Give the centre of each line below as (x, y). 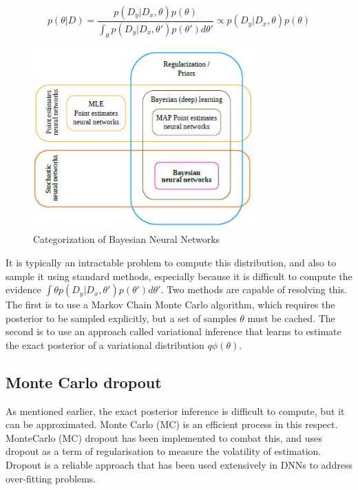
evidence (23, 289)
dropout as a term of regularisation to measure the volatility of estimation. (164, 451)
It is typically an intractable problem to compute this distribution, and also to (171, 262)
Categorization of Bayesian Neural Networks (127, 239)
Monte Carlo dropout (84, 382)
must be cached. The (291, 318)
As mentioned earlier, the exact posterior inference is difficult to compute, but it (175, 411)
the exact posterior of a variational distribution (105, 344)
